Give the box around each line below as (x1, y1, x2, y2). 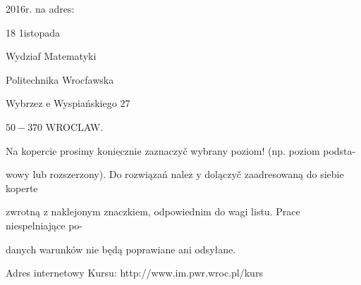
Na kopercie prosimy (6, 143, 94, 158)
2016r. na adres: (6, 1, 75, 15)
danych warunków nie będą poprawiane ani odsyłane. (6, 241, 236, 256)
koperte (6, 180, 38, 195)
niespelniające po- (6, 217, 82, 232)
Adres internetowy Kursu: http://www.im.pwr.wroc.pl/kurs (6, 265, 263, 280)
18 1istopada (6, 25, 61, 39)
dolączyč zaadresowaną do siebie (204, 167, 344, 182)
